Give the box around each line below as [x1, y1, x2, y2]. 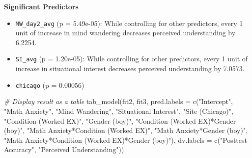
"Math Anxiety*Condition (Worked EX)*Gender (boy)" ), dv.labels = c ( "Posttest [4, 134, 247, 145]
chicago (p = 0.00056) [15, 79, 84, 90]
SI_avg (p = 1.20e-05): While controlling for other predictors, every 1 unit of [15, 53, 248, 64]
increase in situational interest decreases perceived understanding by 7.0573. [15, 63, 245, 74]
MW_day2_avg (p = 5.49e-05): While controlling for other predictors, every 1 [15, 18, 243, 28]
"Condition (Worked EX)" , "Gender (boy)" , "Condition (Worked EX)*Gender [4, 115, 236, 126]
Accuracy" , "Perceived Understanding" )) [4, 144, 124, 155]
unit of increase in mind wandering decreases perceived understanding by [15, 27, 236, 38]
